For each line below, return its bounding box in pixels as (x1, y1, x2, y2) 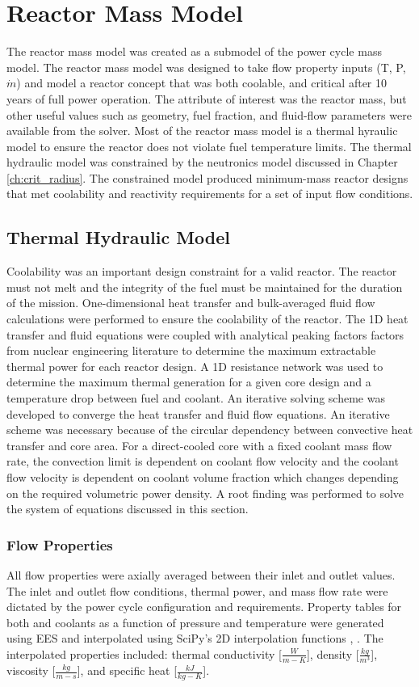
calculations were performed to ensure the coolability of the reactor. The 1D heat (6, 310, 409, 327)
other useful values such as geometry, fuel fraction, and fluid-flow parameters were (6, 106, 412, 123)
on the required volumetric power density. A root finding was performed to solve (6, 484, 404, 501)
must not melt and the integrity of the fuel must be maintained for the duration (6, 278, 403, 295)
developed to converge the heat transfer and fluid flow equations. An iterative (6, 405, 390, 422)
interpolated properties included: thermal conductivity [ (6, 645, 282, 662)
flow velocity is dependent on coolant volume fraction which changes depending (6, 468, 399, 485)
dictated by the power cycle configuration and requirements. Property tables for (6, 598, 402, 615)
